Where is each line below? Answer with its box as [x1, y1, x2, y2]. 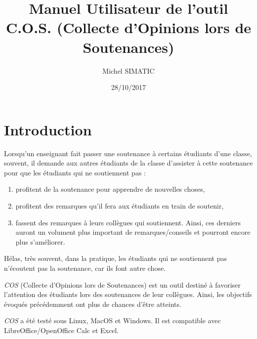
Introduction [4, 119, 92, 139]
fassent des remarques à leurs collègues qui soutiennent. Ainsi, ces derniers [15, 217, 241, 227]
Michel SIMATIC [102, 65, 155, 76]
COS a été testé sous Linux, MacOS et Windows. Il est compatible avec [4, 315, 221, 326]
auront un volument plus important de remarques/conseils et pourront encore [15, 227, 251, 237]
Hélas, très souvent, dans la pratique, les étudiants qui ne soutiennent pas [4, 253, 227, 263]
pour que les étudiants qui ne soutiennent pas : [4, 167, 146, 177]
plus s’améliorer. [15, 236, 65, 247]
